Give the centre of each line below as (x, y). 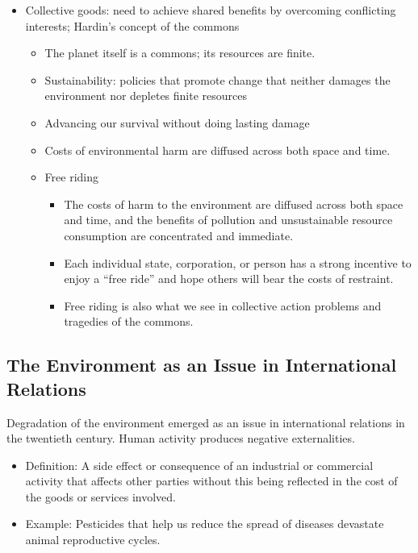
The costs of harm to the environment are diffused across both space (234, 204)
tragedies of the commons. (129, 321)
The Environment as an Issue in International (202, 365)
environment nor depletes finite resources (146, 96)
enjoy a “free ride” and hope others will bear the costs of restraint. (229, 279)
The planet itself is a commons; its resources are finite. (180, 53)
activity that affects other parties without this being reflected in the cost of (211, 481)
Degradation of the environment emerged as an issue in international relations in (206, 422)
